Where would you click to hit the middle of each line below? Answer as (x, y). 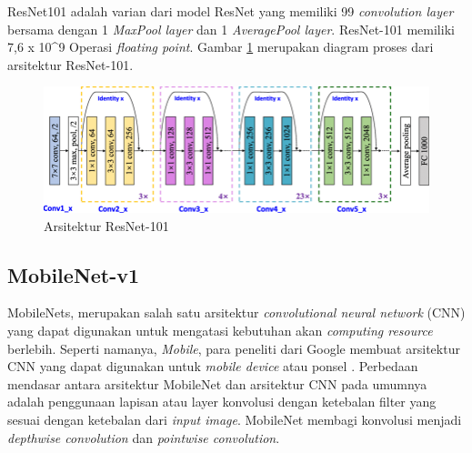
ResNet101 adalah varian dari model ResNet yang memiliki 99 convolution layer (231, 11)
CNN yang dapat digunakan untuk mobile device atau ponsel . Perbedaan (213, 366)
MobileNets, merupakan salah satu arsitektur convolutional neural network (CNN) (236, 312)
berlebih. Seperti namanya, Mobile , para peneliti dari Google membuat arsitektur (234, 348)
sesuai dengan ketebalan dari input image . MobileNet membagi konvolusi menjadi (235, 419)
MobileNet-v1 (74, 274)
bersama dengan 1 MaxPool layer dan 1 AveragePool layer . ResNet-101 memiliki (231, 29)
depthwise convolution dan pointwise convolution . (144, 437)
